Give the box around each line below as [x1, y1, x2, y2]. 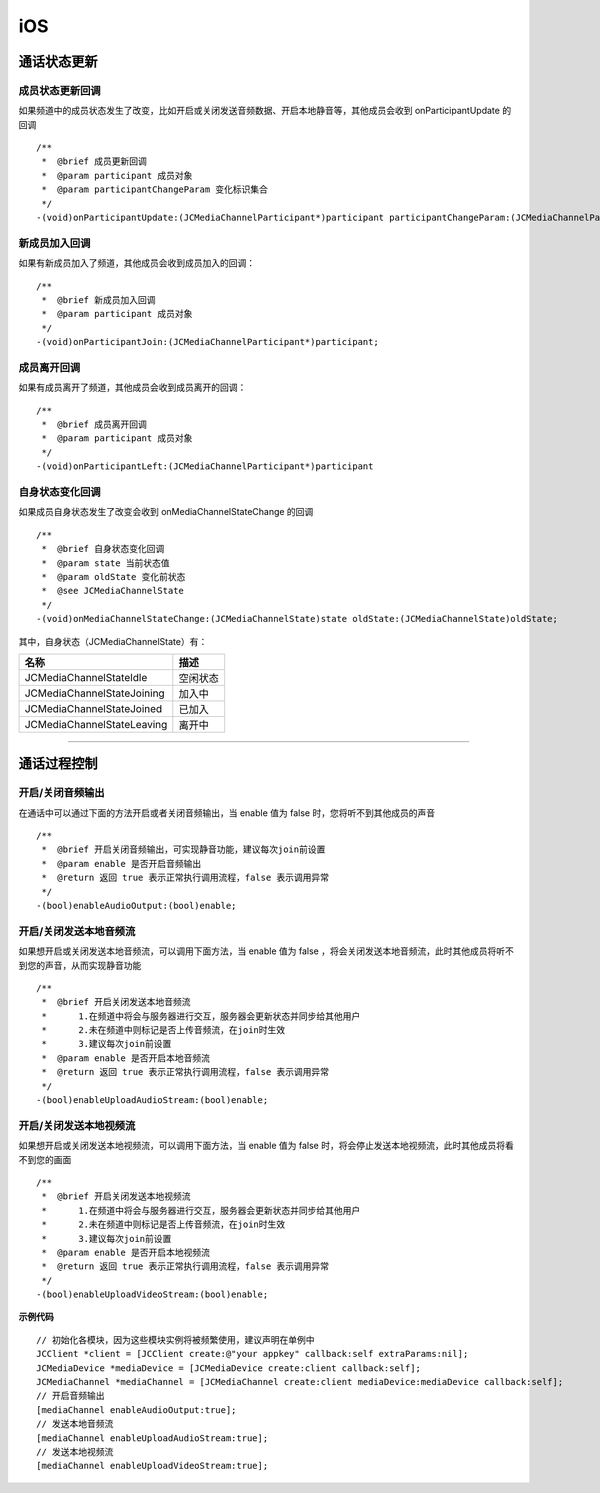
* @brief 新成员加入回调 [41, 294, 156, 305]
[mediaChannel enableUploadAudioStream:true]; [36, 1432, 269, 1444]
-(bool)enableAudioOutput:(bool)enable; [36, 900, 237, 911]
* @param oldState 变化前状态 [41, 571, 186, 582]
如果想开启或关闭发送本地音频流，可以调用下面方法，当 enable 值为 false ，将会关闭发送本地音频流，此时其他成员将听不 [18, 945, 514, 957]
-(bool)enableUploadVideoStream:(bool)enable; [36, 1289, 269, 1300]
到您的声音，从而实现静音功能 [18, 959, 142, 971]
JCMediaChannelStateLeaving [24, 717, 168, 731]
